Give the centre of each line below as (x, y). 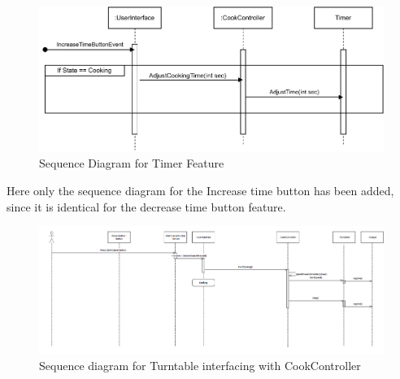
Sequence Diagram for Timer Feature (132, 163)
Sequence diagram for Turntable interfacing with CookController (200, 366)
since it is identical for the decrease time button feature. (146, 206)
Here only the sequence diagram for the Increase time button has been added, (200, 191)
